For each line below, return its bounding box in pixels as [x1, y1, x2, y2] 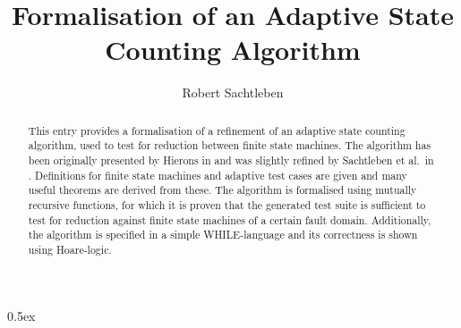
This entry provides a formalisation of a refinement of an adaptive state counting [28, 122, 406, 138]
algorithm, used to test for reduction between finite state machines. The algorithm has [28, 138, 431, 153]
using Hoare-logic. [28, 241, 112, 257]
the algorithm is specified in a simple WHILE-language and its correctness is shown [28, 227, 418, 242]
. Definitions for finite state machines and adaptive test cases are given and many [28, 167, 407, 182]
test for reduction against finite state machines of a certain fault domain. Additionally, [28, 212, 431, 227]
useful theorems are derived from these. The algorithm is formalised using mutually [28, 182, 417, 198]
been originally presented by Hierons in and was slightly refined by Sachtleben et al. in [28, 153, 434, 168]
